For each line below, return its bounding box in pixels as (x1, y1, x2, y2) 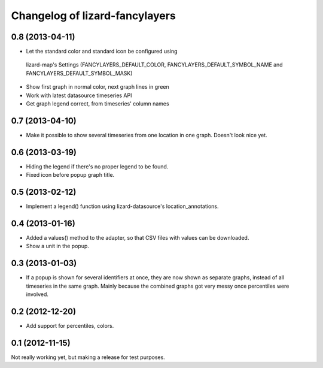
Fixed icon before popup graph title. (26, 171, 115, 179)
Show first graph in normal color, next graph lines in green (26, 83, 170, 91)
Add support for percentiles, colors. (26, 322, 114, 330)
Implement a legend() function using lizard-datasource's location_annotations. (26, 203, 219, 210)
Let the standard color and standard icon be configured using (26, 48, 178, 55)
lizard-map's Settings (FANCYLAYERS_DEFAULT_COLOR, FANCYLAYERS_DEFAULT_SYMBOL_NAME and (26, 61, 284, 68)
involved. (26, 291, 49, 298)
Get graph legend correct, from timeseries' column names (26, 100, 170, 107)
